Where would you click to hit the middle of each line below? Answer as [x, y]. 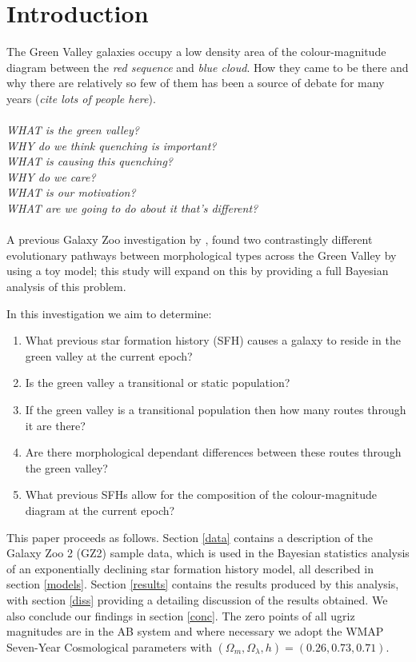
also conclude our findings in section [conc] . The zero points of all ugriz [181, 615]
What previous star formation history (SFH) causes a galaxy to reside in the [213, 340]
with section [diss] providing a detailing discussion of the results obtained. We [197, 599]
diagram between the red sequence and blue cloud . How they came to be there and [208, 67]
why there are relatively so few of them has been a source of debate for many [196, 83]
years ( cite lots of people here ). [81, 98]
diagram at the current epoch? [100, 510]
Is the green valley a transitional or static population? [158, 383]
